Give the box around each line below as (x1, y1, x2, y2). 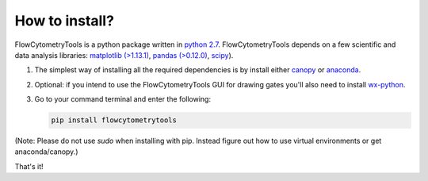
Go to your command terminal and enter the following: (34, 94, 212, 104)
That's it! (14, 161, 44, 171)
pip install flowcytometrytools (51, 116, 178, 125)
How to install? (14, 12, 115, 29)
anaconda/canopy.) (14, 147, 78, 156)
